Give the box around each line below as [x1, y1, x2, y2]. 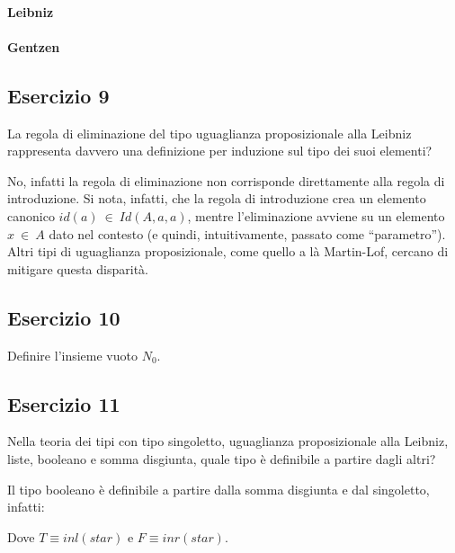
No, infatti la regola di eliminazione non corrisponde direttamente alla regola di [7, 171, 445, 190]
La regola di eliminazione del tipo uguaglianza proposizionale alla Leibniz [7, 123, 412, 142]
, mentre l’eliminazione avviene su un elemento [187, 206, 445, 225]
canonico [7, 206, 55, 225]
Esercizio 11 [7, 389, 120, 417]
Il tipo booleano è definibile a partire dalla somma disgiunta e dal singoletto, [7, 479, 430, 498]
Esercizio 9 [7, 81, 110, 109]
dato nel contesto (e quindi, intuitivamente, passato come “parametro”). [49, 224, 446, 243]
